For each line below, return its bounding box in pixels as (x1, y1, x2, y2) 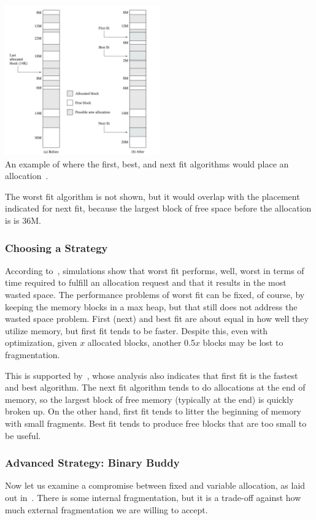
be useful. (5, 429, 41, 442)
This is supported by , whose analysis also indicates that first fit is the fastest (5, 369, 298, 381)
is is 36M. (5, 214, 41, 227)
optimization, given (5, 336, 77, 349)
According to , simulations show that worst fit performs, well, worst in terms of (5, 264, 304, 277)
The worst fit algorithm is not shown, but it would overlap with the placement (5, 189, 300, 202)
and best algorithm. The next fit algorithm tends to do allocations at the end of (5, 381, 306, 394)
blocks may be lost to (202, 336, 283, 349)
